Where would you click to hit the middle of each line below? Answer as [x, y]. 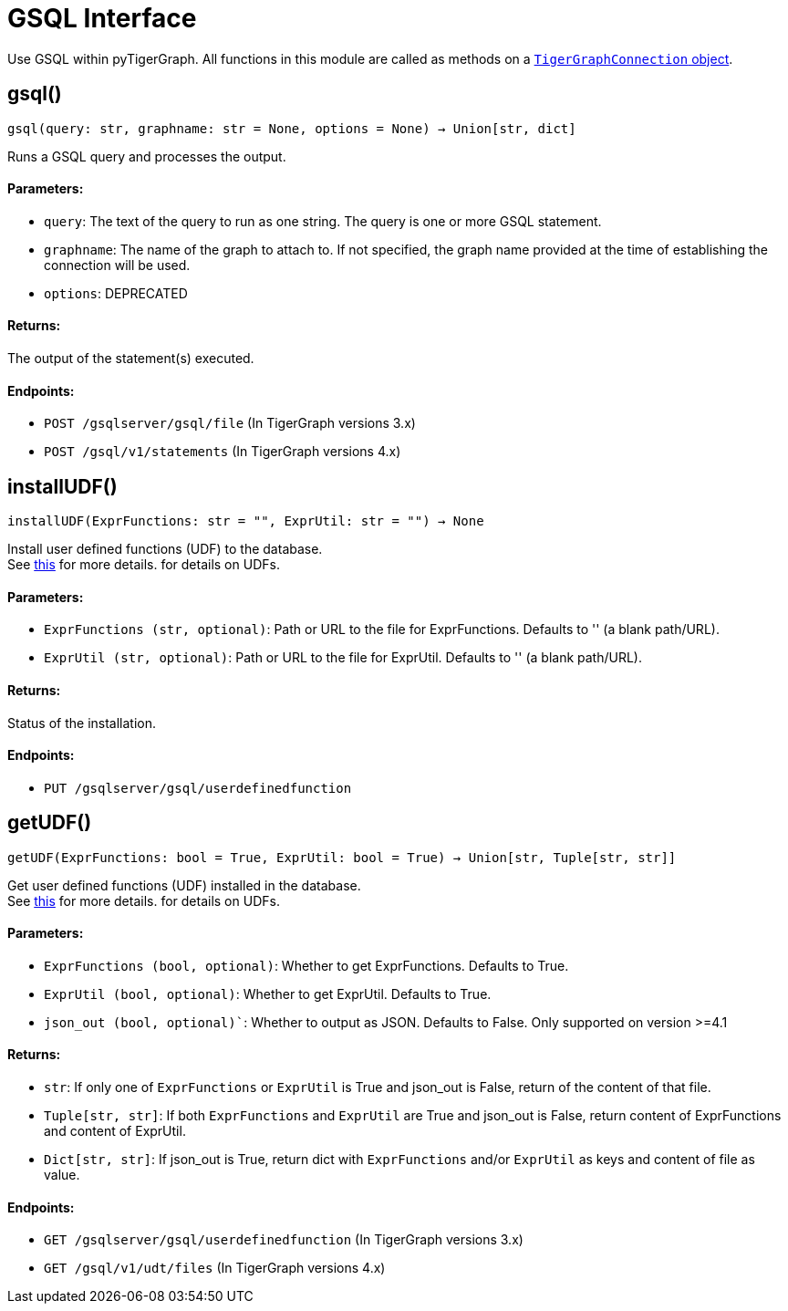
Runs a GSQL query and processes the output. [147, 156]
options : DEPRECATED [116, 293]
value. [62, 1175]
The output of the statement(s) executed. [131, 359]
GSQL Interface [102, 18]
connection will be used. [117, 265]
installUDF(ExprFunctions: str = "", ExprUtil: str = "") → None [246, 521]
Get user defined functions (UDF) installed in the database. [184, 885]
